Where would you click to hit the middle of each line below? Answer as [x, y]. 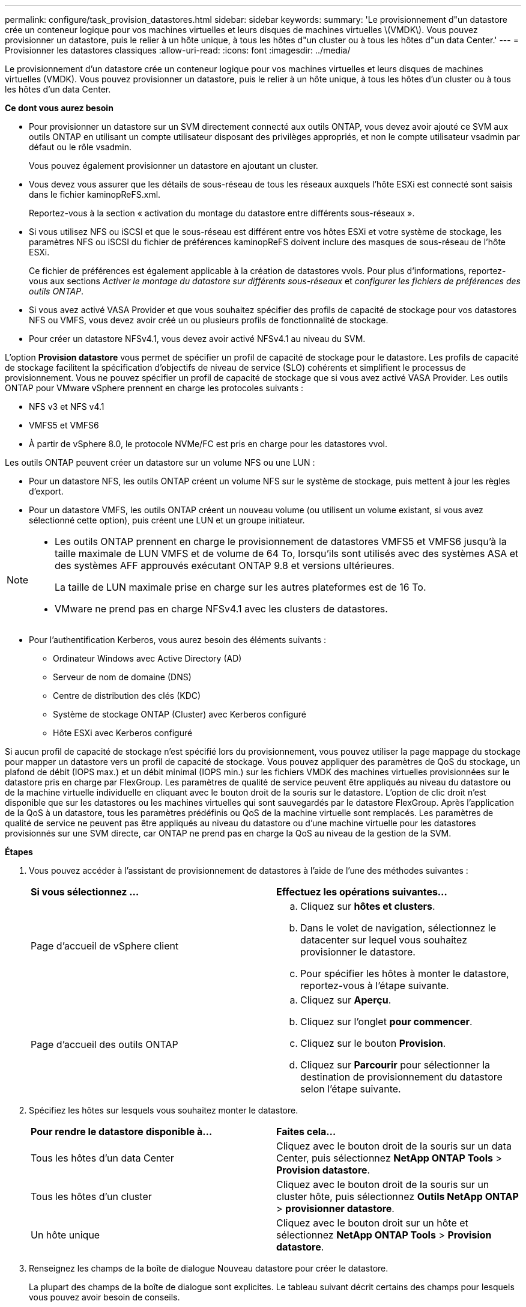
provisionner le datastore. [358, 952]
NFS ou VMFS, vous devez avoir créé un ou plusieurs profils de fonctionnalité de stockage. [209, 320]
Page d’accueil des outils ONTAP [104, 1044]
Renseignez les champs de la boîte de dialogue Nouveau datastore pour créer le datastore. [209, 1268]
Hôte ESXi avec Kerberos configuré [123, 733]
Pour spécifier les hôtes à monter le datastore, [405, 973]
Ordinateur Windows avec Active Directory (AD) [147, 658]
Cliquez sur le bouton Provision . [373, 1043]
